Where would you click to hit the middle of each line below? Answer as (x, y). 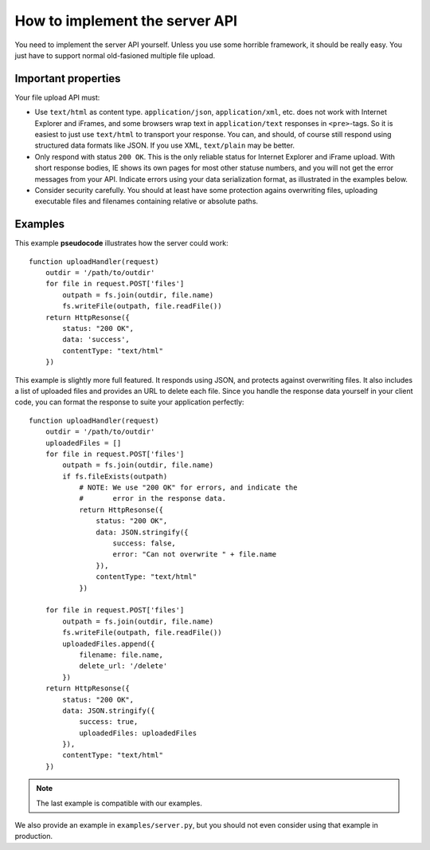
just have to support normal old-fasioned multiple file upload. (115, 55)
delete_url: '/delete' (123, 666)
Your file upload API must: (57, 97)
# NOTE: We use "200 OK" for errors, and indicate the (188, 488)
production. (34, 836)
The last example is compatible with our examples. (119, 803)
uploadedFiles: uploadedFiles (138, 733)
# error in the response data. (153, 499)
